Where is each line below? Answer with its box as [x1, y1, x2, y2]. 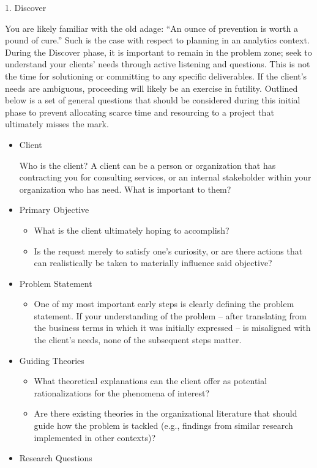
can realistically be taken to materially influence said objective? [34, 256, 272, 269]
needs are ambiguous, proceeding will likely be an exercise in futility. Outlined [5, 81, 298, 94]
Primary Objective [19, 203, 89, 216]
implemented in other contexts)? [34, 431, 156, 444]
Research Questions [19, 451, 92, 464]
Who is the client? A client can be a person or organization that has [19, 158, 276, 171]
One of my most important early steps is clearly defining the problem [34, 297, 294, 310]
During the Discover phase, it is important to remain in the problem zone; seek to [5, 45, 312, 58]
